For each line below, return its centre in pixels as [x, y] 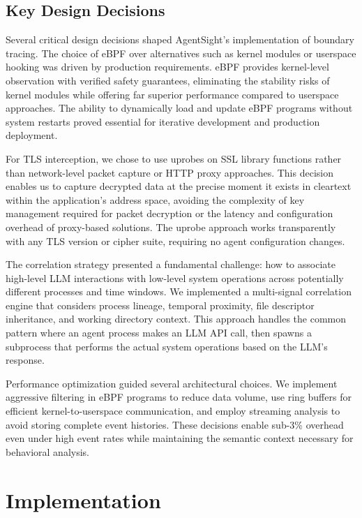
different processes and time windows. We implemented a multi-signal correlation [179, 291]
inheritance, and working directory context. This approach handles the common [176, 319]
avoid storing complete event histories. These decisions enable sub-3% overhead [175, 424]
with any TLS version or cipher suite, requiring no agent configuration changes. [175, 240]
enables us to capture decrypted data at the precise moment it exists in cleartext [179, 186]
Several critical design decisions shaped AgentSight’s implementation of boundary [180, 39]
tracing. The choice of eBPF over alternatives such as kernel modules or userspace [181, 53]
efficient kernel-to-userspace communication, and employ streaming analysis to [173, 411]
